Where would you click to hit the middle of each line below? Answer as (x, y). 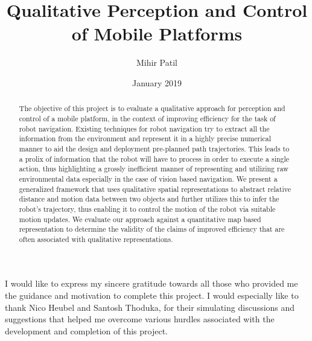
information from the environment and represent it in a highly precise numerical (145, 139)
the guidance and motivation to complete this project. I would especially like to (152, 295)
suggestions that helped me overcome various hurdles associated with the (140, 319)
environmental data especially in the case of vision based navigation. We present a (148, 178)
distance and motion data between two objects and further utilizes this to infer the (149, 199)
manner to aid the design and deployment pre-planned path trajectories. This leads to (154, 148)
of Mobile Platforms (157, 33)
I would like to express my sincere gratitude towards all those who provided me (151, 283)
